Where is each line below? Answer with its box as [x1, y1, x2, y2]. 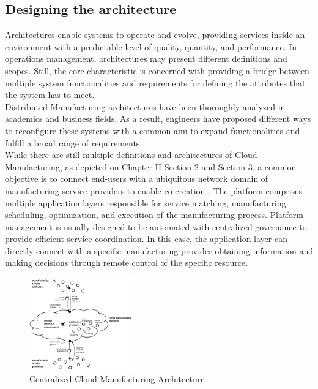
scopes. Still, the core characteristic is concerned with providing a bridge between [5, 64, 309, 77]
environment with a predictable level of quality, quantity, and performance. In [5, 40, 297, 53]
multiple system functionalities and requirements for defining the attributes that [5, 76, 306, 89]
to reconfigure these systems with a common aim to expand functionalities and [5, 124, 300, 137]
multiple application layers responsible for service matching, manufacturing [5, 196, 286, 209]
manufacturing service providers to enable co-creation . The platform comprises [5, 184, 302, 197]
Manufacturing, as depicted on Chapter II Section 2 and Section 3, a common [5, 160, 297, 173]
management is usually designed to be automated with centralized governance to [5, 220, 307, 233]
